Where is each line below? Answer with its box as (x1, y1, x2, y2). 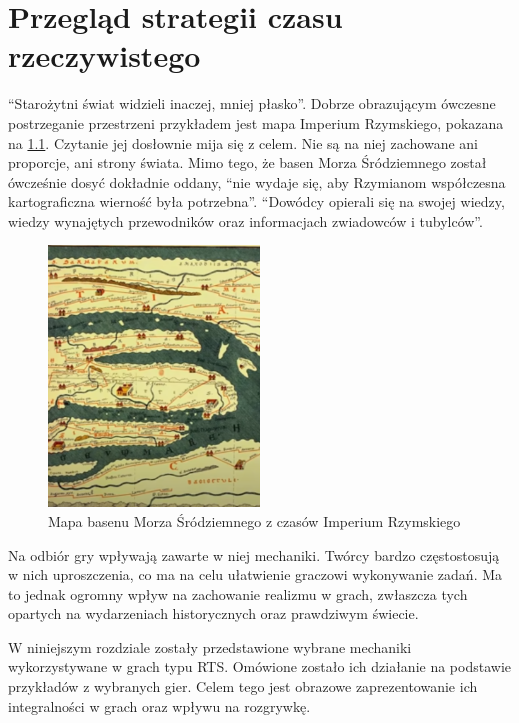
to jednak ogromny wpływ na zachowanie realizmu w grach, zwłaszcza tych (8, 583, 468, 604)
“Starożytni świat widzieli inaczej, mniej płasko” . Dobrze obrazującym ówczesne (8, 93, 496, 114)
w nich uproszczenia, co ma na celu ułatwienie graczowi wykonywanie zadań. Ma (8, 564, 503, 585)
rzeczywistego (8, 35, 201, 76)
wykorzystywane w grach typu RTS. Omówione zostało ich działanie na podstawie (8, 656, 511, 677)
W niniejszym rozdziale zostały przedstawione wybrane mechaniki (8, 636, 412, 657)
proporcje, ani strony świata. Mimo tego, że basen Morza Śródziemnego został (8, 152, 487, 173)
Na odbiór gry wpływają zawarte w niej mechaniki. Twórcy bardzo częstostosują (8, 544, 500, 565)
